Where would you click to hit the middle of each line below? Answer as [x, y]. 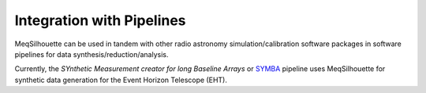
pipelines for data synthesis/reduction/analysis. [92, 54]
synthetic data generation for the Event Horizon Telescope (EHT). [121, 80]
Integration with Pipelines [100, 20]
